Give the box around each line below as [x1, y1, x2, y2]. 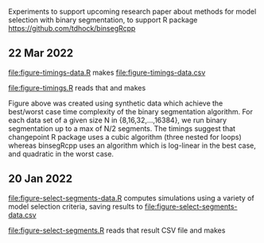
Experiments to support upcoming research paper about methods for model [8, 7, 257, 16]
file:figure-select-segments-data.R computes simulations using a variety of [8, 193, 254, 202]
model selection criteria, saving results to [8, 202, 143, 211]
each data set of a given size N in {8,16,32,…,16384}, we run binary [8, 115, 227, 125]
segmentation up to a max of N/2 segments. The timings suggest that [8, 123, 236, 133]
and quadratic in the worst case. [8, 148, 114, 158]
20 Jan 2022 [8, 172, 73, 186]
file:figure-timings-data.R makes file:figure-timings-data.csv [8, 67, 206, 77]
